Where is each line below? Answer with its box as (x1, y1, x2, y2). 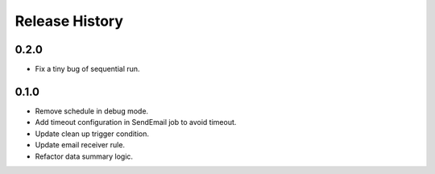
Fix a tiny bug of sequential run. (35, 64, 140, 74)
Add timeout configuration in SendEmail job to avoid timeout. (35, 118, 237, 127)
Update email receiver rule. (35, 140, 125, 150)
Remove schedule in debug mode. (35, 106, 149, 116)
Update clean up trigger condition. (35, 129, 149, 139)
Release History (14, 12, 124, 30)
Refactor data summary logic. (35, 151, 133, 161)
